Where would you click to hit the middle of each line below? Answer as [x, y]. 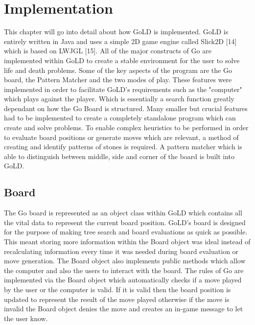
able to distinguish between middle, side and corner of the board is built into [119, 156]
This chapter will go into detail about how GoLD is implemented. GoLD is [116, 32]
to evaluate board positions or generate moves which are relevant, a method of [121, 137]
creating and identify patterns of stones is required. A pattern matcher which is [123, 147]
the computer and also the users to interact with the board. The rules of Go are [124, 270]
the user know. [26, 318]
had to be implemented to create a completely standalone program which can [120, 118]
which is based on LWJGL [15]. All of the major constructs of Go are [108, 51]
